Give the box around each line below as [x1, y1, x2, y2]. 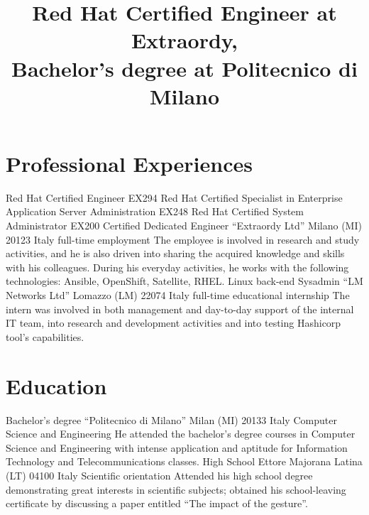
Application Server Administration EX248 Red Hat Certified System [6, 204, 304, 219]
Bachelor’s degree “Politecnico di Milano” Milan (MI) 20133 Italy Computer [6, 412, 337, 427]
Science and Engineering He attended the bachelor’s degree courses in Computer [6, 426, 356, 441]
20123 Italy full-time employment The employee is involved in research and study [6, 232, 360, 246]
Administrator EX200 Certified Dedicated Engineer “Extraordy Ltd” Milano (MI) [6, 218, 362, 233]
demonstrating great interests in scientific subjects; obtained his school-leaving [6, 482, 346, 497]
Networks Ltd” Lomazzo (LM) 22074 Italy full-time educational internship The [6, 288, 350, 303]
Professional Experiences [6, 148, 253, 178]
